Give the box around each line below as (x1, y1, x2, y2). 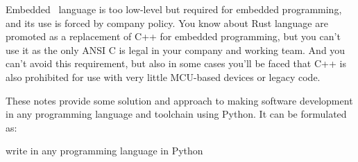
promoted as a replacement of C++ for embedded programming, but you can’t (6, 29, 341, 44)
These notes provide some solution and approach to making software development (6, 93, 353, 107)
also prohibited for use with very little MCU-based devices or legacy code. (6, 69, 321, 84)
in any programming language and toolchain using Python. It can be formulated (6, 107, 347, 121)
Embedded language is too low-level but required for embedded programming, (6, 2, 342, 16)
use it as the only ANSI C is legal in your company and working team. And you (6, 42, 346, 57)
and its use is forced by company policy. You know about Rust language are (6, 15, 328, 30)
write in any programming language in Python (6, 143, 203, 158)
